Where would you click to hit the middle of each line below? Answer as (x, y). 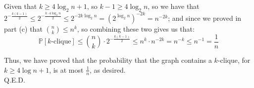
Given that (21, 6)
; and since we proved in (205, 18)
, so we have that (174, 6)
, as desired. (108, 69)
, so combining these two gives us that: (136, 28)
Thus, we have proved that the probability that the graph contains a (108, 60)
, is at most (66, 69)
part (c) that (23, 28)
